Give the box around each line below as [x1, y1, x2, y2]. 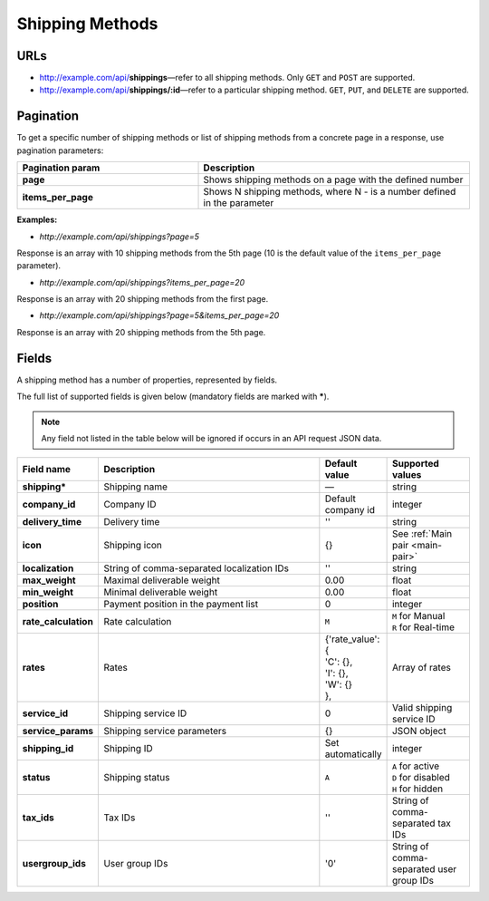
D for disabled [391, 771, 450, 784]
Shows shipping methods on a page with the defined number [203, 173, 464, 186]
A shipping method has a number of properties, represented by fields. [16, 374, 278, 385]
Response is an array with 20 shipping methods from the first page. [16, 294, 269, 305]
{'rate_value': [324, 633, 380, 645]
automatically [324, 748, 382, 761]
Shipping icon [103, 539, 163, 552]
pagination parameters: [16, 145, 104, 156]
